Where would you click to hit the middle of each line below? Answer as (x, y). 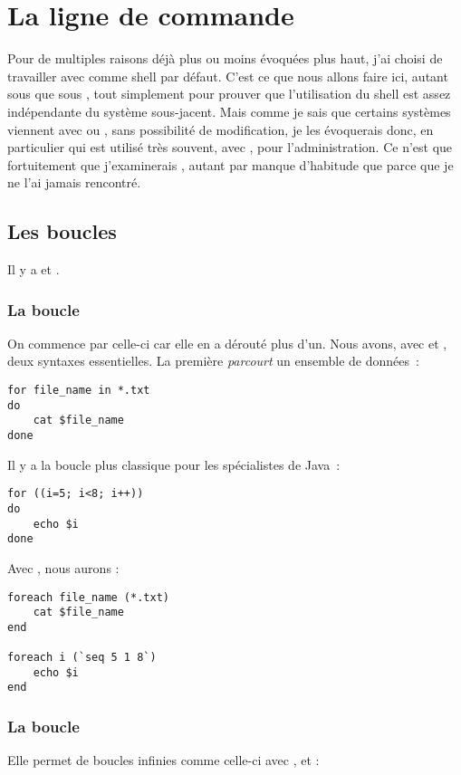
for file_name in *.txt (79, 391)
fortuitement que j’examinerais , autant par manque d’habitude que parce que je (230, 164)
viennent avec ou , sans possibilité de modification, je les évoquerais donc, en (221, 129)
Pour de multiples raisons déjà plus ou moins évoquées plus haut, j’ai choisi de (225, 58)
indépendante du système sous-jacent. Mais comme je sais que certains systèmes (229, 111)
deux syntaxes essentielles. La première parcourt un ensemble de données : (213, 361)
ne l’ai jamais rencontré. (74, 182)
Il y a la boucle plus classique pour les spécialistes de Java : (174, 464)
